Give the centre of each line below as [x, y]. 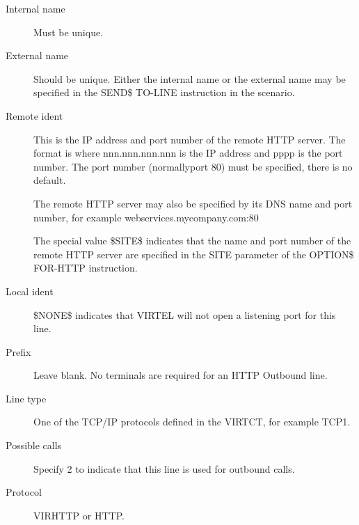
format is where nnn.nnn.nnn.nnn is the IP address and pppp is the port [188, 153]
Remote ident [34, 115]
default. [50, 180]
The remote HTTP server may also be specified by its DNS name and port [193, 203]
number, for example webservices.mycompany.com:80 [146, 217]
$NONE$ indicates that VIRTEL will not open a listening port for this [185, 314]
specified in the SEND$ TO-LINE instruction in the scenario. [164, 92]
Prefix [18, 351]
